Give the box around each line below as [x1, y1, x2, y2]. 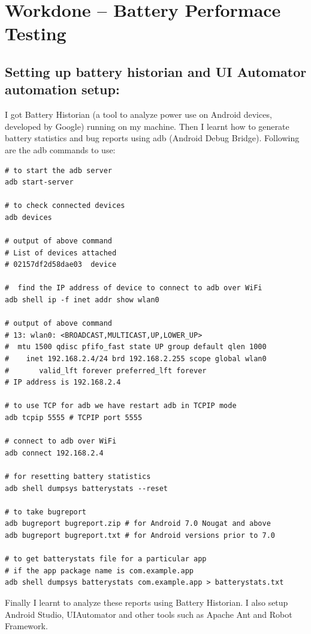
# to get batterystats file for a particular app [5, 555, 207, 564]
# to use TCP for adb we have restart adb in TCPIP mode [5, 401, 237, 410]
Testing [5, 21, 67, 46]
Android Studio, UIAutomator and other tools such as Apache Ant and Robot [5, 608, 292, 620]
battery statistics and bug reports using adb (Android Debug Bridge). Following [5, 132, 300, 144]
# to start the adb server [5, 166, 112, 175]
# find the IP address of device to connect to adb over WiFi [5, 284, 262, 293]
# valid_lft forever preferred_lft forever [5, 366, 207, 375]
